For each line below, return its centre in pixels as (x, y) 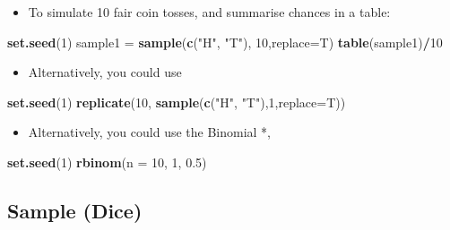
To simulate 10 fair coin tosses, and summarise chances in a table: (209, 12)
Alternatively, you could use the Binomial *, (150, 132)
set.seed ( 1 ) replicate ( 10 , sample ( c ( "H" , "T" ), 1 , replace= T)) (177, 102)
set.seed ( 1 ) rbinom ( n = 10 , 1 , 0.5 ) (107, 162)
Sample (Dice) (75, 210)
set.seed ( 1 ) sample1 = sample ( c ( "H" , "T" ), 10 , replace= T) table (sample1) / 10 (225, 42)
